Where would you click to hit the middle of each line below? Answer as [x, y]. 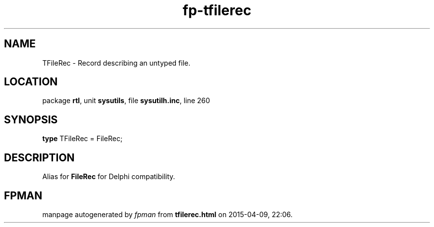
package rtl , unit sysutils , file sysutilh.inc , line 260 [126, 101]
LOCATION [31, 82]
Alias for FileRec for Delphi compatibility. [109, 177]
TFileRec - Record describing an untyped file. [116, 63]
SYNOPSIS [31, 119]
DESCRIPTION [39, 157]
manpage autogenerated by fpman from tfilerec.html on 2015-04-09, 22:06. [167, 214]
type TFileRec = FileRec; [82, 139]
